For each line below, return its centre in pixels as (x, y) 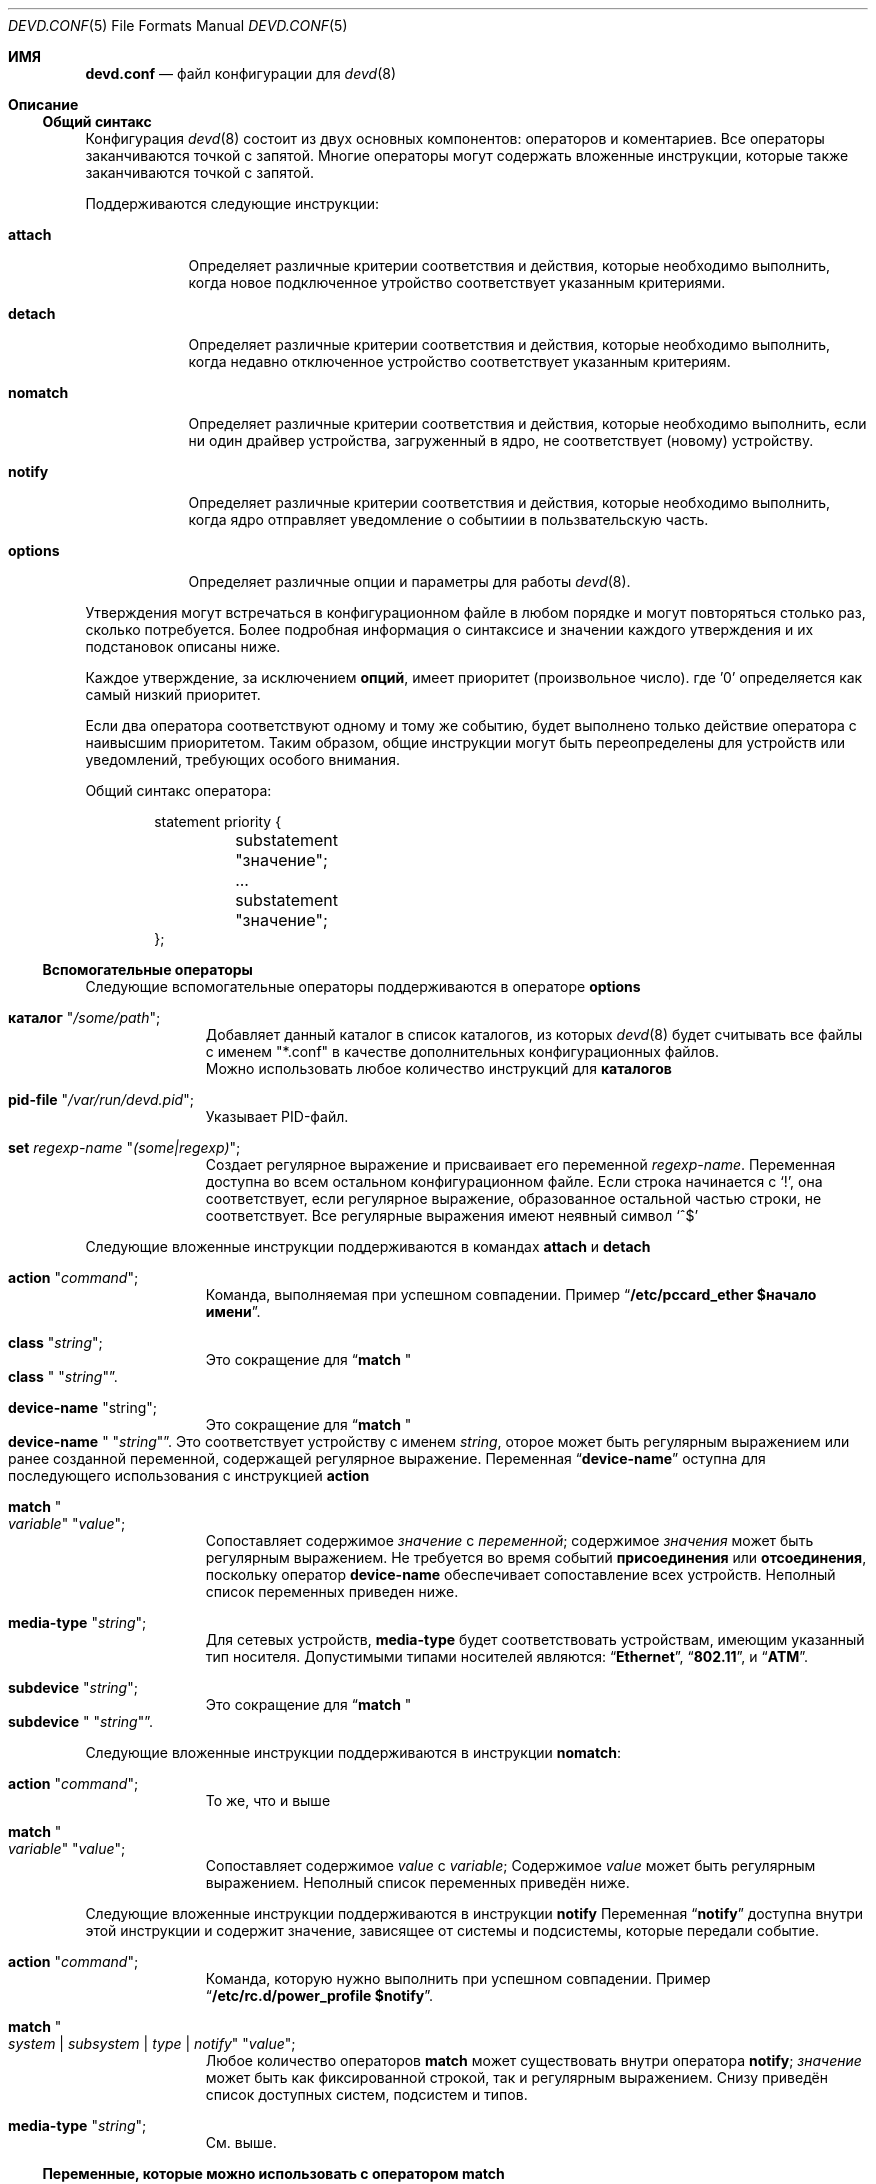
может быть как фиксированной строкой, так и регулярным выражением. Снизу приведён (516, 2077)
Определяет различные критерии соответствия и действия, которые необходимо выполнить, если (527, 423)
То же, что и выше (268, 1800)
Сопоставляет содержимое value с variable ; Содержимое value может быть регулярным (510, 1865)
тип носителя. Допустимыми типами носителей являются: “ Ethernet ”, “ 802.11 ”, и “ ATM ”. (507, 1656)
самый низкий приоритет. (173, 694)
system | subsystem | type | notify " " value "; (152, 2043)
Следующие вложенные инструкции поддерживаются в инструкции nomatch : (353, 1752)
